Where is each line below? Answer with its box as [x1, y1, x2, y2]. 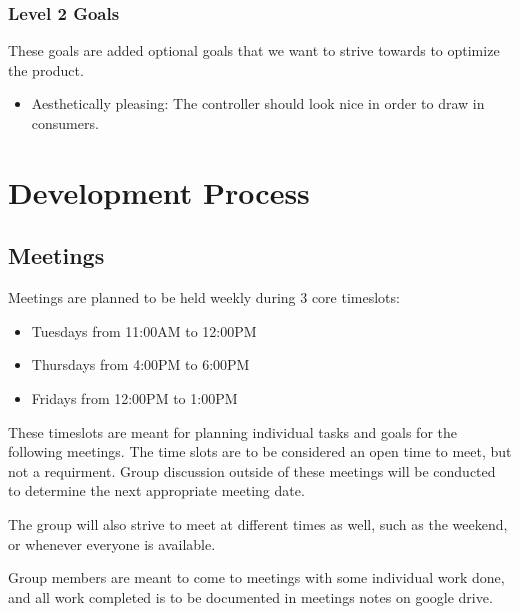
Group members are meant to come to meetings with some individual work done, [8, 567, 505, 588]
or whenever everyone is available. [8, 533, 216, 554]
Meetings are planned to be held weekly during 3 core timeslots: [8, 287, 400, 308]
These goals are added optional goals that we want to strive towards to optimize [8, 40, 500, 61]
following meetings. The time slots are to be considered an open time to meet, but [8, 441, 512, 462]
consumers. [31, 113, 99, 133]
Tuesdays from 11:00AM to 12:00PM [31, 320, 257, 341]
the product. [8, 59, 84, 80]
